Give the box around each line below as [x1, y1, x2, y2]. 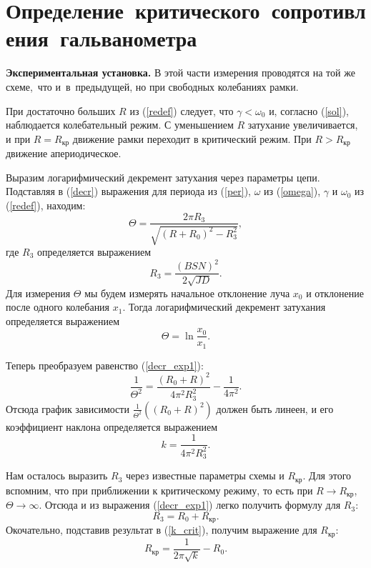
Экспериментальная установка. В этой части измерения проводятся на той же [6, 65, 355, 80]
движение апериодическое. [6, 146, 122, 161]
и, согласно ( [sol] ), [269, 103, 349, 118]
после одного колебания [6, 299, 110, 314]
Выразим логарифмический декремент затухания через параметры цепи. [6, 169, 320, 184]
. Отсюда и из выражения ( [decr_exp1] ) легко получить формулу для [39, 497, 341, 512]
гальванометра [59, 24, 197, 53]
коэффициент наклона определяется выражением [6, 419, 218, 434]
